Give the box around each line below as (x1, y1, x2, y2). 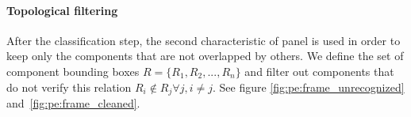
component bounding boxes (6, 62, 140, 79)
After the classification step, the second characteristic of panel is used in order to (6, 32, 401, 48)
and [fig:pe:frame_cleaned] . (6, 95, 140, 111)
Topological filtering (6, 2, 118, 18)
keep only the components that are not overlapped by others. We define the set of (6, 47, 404, 64)
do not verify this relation (6, 78, 132, 95)
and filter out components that (244, 62, 394, 79)
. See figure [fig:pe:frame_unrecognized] (212, 78, 405, 95)
